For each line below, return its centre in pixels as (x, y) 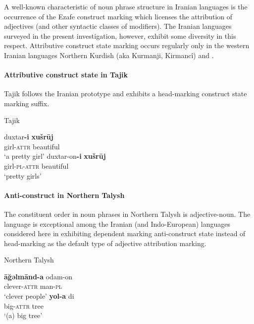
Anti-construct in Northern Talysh (64, 195)
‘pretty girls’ (23, 175)
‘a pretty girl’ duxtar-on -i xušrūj (55, 156)
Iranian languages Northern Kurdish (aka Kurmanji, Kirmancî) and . (109, 55)
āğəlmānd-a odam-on (38, 276)
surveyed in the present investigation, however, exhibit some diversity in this (120, 35)
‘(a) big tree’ (23, 315)
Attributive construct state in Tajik (66, 75)
